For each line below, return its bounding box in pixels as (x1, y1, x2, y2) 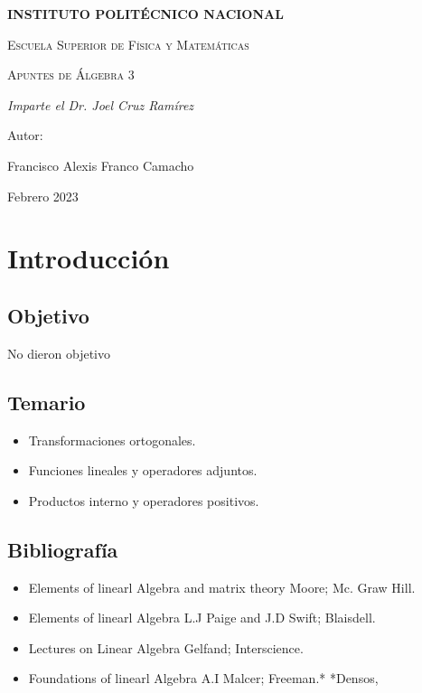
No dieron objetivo (7, 343, 111, 362)
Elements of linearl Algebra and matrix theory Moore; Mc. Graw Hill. (28, 577, 416, 596)
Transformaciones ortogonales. (28, 430, 196, 449)
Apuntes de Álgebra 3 (7, 65, 135, 84)
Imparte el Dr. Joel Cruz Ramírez (7, 95, 194, 114)
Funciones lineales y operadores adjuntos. (28, 461, 258, 480)
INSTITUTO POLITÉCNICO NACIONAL (7, 5, 284, 23)
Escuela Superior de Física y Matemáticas (7, 34, 249, 53)
